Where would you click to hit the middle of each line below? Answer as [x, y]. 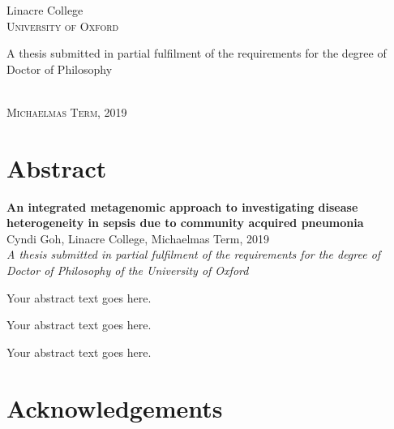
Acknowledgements [115, 408]
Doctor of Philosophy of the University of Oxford [128, 270]
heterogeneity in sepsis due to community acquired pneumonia [185, 223]
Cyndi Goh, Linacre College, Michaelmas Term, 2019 [138, 238]
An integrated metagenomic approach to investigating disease [182, 206]
